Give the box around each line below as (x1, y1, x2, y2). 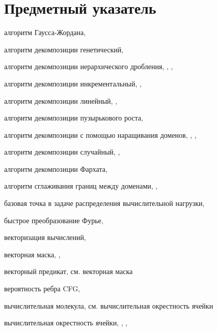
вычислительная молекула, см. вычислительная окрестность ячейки (4, 300, 213, 311)
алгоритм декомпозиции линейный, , (4, 95, 118, 106)
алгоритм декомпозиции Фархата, (4, 163, 107, 174)
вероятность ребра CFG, (4, 283, 80, 294)
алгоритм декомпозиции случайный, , (4, 146, 120, 157)
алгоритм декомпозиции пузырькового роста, (4, 112, 143, 123)
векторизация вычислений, (4, 232, 86, 243)
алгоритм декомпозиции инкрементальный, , (4, 78, 142, 88)
